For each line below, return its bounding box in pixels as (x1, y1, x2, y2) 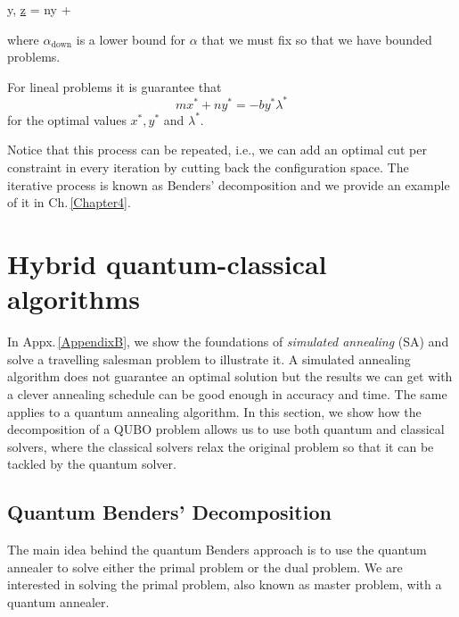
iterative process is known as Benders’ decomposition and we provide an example (7, 175, 450, 194)
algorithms (7, 280, 140, 317)
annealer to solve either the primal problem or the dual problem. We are (7, 557, 403, 576)
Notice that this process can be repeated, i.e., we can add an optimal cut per (7, 140, 427, 159)
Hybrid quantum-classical (7, 246, 327, 282)
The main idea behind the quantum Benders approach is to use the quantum (7, 540, 427, 559)
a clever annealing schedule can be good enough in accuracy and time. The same (7, 384, 447, 403)
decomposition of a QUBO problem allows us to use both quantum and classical (7, 420, 445, 438)
